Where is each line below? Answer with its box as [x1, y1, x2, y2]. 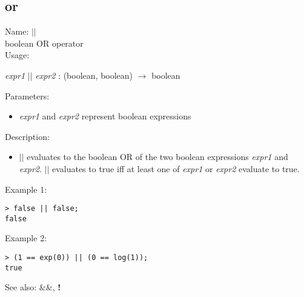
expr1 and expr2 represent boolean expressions [19, 110, 191, 122]
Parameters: [5, 89, 50, 102]
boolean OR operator [5, 36, 84, 49]
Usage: [5, 48, 30, 61]
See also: [5, 281, 37, 293]
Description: [5, 130, 50, 142]
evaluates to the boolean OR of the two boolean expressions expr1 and [27, 150, 288, 163]
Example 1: [5, 182, 47, 195]
